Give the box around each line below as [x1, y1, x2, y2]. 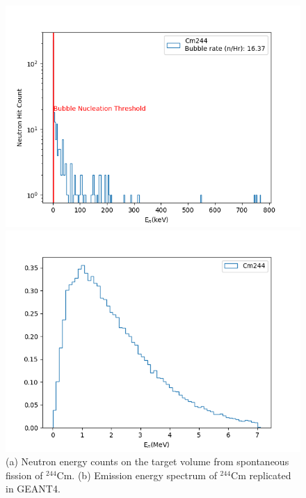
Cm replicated [231, 467, 291, 482]
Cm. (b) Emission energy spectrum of [56, 467, 217, 482]
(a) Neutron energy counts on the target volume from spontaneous [6, 454, 289, 469]
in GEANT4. [6, 481, 61, 496]
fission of [6, 467, 43, 482]
